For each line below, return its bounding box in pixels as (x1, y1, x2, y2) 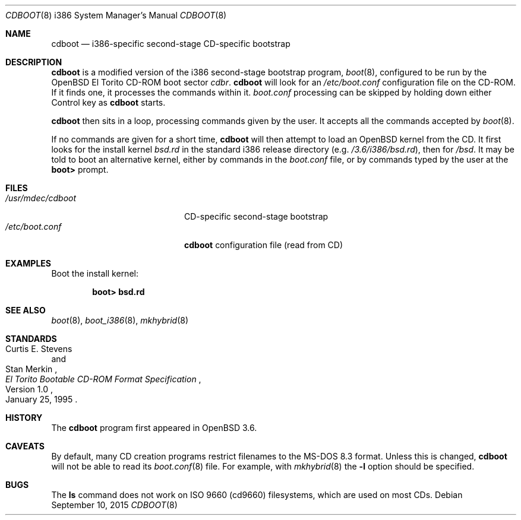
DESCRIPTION (5, 57, 62, 67)
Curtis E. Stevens (5, 344, 72, 354)
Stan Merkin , (5, 364, 58, 374)
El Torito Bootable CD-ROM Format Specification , (5, 374, 201, 384)
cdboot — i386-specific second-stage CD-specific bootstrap (51, 39, 291, 49)
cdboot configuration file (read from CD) (184, 240, 343, 250)
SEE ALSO (5, 305, 46, 315)
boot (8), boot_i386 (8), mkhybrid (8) (51, 315, 189, 325)
